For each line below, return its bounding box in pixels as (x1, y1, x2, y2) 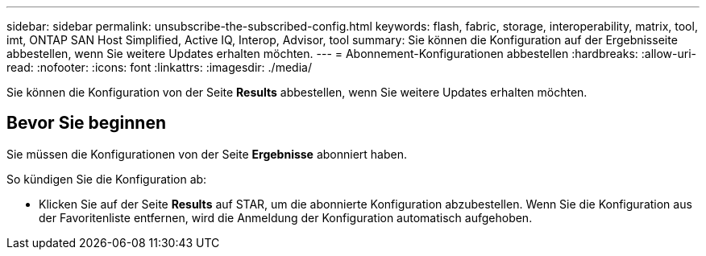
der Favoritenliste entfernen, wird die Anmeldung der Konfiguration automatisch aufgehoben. (39, 210, 533, 225)
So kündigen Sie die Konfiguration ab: (6, 171, 207, 186)
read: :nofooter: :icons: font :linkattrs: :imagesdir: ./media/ (6, 60, 312, 74)
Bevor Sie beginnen (6, 113, 167, 134)
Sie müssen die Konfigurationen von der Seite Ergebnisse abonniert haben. (6, 147, 407, 161)
